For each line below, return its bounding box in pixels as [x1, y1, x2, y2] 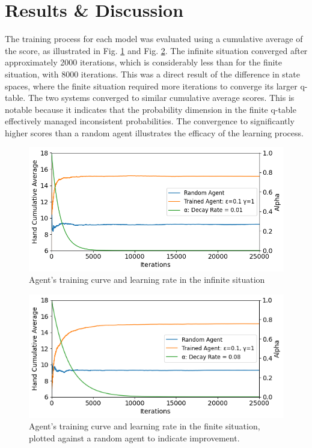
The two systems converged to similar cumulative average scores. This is [28, 91, 295, 104]
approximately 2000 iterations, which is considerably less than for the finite [5, 56, 283, 68]
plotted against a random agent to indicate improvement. [29, 432, 240, 444]
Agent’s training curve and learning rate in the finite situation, [29, 420, 260, 432]
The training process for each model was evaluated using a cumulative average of [5, 32, 303, 45]
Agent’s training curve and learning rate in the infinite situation [29, 273, 265, 286]
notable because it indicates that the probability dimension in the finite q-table [5, 103, 296, 115]
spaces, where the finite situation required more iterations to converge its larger [5, 79, 298, 92]
